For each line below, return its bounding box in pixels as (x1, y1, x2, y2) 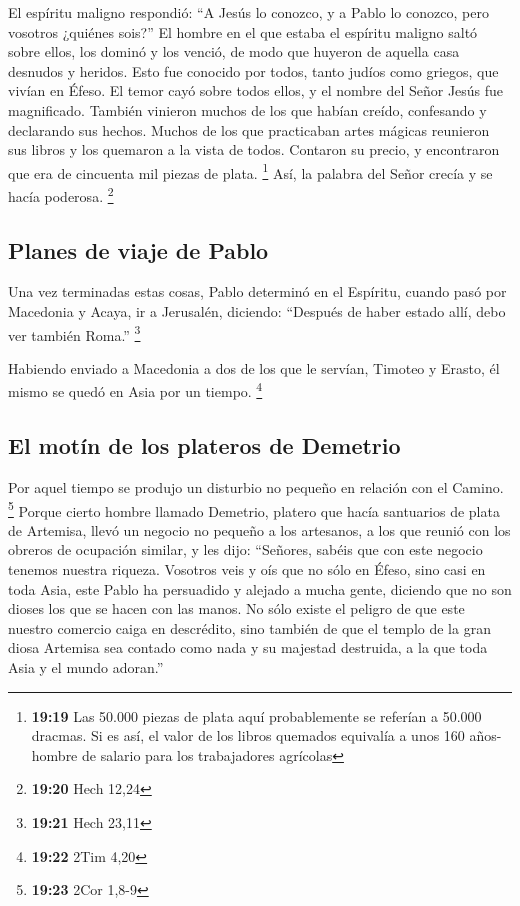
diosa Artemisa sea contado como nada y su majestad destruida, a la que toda (8, 637, 488, 658)
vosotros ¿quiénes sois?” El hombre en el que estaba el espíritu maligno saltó (8, 21, 478, 42)
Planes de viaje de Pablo (8, 234, 269, 265)
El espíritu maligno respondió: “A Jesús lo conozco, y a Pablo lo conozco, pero (8, 2, 489, 22)
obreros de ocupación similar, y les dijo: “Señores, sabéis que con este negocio (8, 539, 483, 560)
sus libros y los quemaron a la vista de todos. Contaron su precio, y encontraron (8, 139, 500, 160)
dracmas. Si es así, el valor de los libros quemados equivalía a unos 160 (31, 725, 465, 746)
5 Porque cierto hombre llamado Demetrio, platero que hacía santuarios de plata (8, 497, 500, 521)
